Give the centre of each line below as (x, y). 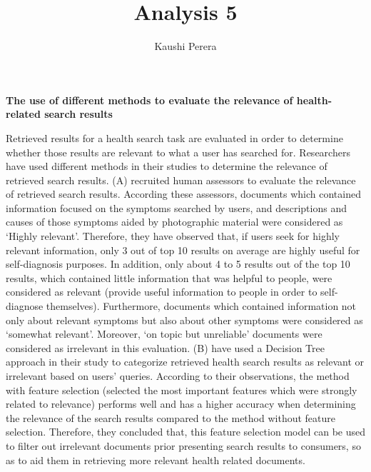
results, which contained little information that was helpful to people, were (169, 277)
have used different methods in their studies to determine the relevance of (167, 166)
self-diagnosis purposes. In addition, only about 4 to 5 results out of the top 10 (178, 264)
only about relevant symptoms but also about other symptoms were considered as (184, 320)
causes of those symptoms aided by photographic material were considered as (174, 222)
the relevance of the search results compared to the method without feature (171, 417)
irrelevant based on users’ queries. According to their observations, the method (178, 376)
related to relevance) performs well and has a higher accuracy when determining (181, 404)
